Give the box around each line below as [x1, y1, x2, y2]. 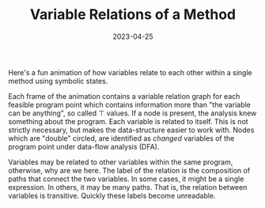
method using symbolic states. [8, 76, 108, 85]
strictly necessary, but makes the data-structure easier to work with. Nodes [8, 125, 255, 134]
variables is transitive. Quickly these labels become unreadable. [8, 191, 216, 200]
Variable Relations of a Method [30, 6, 236, 24]
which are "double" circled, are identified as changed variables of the [8, 133, 235, 143]
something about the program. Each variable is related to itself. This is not [8, 116, 248, 126]
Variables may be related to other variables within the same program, [8, 157, 233, 167]
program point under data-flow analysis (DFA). [8, 142, 160, 151]
